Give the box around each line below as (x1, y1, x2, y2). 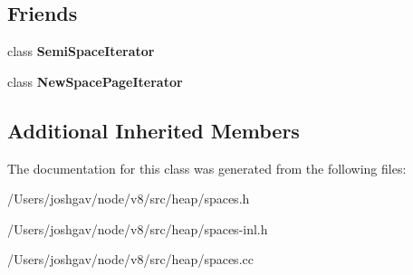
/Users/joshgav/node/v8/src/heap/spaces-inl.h (7, 219, 268, 238)
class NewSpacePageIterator (7, 71, 183, 90)
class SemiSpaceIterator (7, 42, 155, 61)
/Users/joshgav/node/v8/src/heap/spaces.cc (7, 250, 254, 269)
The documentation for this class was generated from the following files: (7, 158, 407, 177)
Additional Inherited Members (7, 116, 300, 144)
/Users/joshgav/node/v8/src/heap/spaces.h (7, 189, 250, 208)
